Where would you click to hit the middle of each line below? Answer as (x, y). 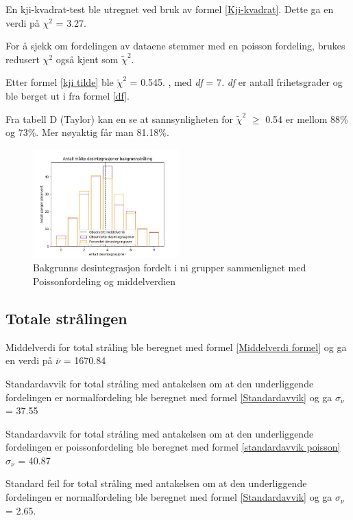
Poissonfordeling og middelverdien (105, 281)
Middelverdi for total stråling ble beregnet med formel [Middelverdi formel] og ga (176, 347)
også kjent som (87, 59)
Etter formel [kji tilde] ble (60, 82)
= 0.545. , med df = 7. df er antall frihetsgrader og (236, 82)
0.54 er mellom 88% (307, 118)
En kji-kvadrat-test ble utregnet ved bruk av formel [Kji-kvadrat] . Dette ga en (170, 9)
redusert (23, 59)
